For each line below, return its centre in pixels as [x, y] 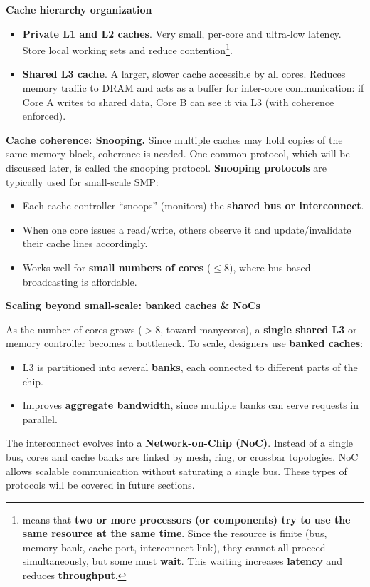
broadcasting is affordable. [80, 281]
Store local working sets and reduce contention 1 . [127, 49]
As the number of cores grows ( [74, 329]
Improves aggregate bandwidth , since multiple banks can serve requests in [191, 405]
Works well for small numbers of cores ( [117, 267]
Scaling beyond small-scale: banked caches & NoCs [133, 305]
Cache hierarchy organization [79, 9]
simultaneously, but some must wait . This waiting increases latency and [182, 561]
